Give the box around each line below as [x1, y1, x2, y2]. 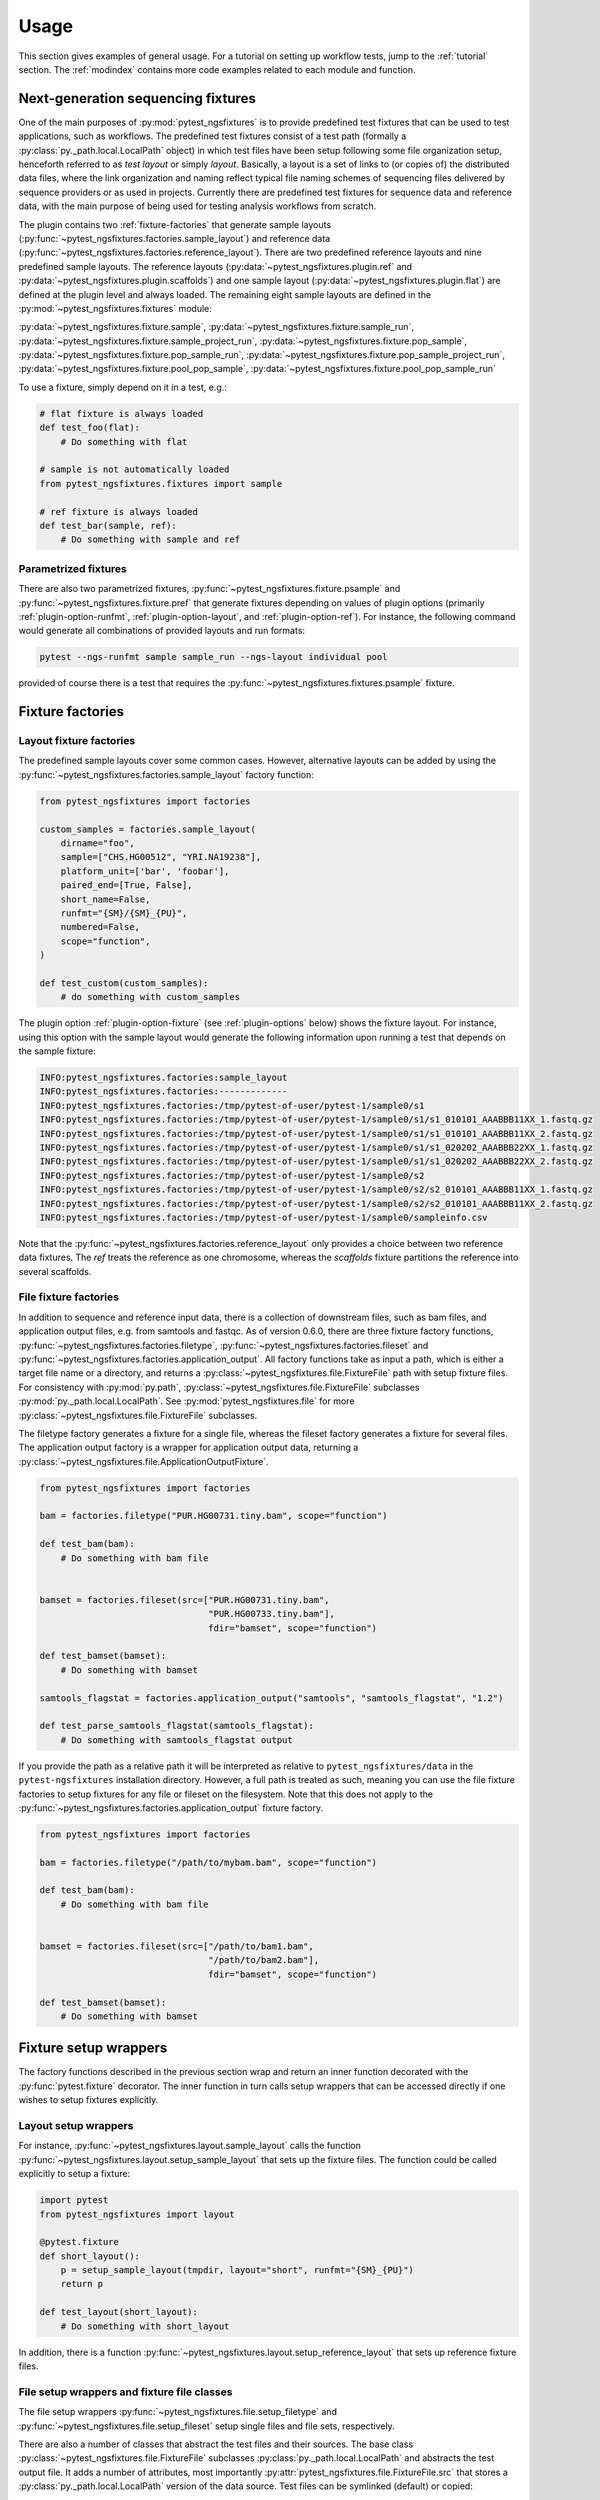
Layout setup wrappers [18, 2119, 134, 2132]
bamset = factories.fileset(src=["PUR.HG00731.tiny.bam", [39, 1594, 330, 1605]
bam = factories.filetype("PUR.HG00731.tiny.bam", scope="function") [39, 1510, 388, 1522]
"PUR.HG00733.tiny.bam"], [208, 1608, 335, 1620]
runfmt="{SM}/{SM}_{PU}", [60, 907, 188, 919]
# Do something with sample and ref [60, 534, 240, 545]
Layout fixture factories [18, 734, 136, 748]
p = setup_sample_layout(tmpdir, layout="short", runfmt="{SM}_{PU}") [60, 2265, 415, 2276]
